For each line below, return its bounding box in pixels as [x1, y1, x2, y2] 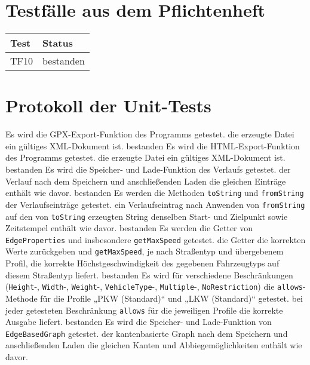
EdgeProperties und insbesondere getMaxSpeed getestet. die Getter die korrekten [5, 233, 306, 246]
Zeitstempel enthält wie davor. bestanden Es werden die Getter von [5, 222, 253, 234]
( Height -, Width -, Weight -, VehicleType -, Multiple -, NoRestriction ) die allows [5, 280, 303, 293]
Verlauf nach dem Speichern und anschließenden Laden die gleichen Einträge [5, 174, 286, 187]
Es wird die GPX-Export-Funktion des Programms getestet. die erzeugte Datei [5, 128, 294, 140]
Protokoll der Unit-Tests [5, 93, 211, 118]
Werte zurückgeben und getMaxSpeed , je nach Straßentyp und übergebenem [5, 245, 284, 257]
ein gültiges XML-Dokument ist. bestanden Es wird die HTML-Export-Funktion [5, 139, 300, 152]
